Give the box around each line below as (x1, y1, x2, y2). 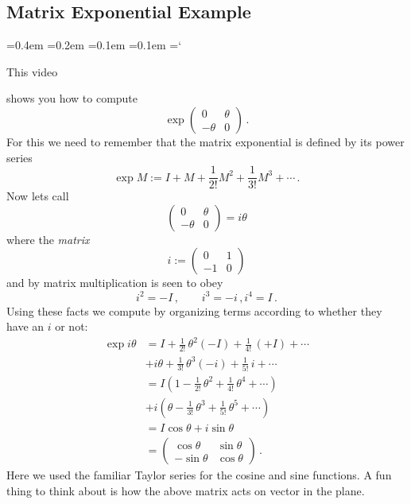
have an (6, 318, 45, 335)
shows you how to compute (6, 90, 138, 107)
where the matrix (6, 231, 90, 247)
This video (6, 63, 58, 79)
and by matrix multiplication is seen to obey (6, 274, 223, 291)
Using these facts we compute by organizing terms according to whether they (6, 302, 382, 319)
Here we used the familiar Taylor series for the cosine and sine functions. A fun (6, 467, 392, 483)
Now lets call (6, 188, 69, 204)
